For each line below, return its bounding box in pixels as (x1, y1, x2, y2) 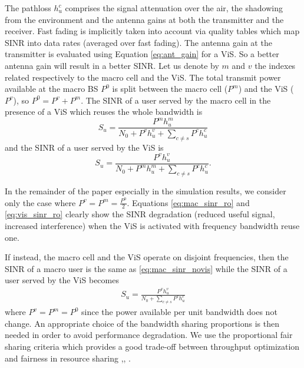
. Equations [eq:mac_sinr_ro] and (127, 196, 250, 208)
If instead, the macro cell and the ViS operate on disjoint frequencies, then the (5, 251, 289, 263)
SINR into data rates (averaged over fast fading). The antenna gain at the (5, 36, 272, 48)
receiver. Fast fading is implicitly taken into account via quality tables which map (5, 25, 300, 37)
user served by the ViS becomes (5, 274, 119, 286)
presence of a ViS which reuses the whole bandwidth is (5, 105, 203, 118)
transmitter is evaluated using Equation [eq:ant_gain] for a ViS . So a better (5, 48, 279, 60)
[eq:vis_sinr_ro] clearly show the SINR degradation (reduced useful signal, (5, 208, 275, 220)
